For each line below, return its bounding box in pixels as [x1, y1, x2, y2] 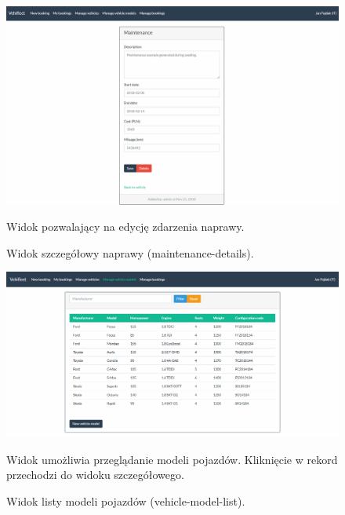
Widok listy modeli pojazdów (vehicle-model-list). [6, 492, 245, 509]
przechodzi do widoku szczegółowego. [6, 466, 184, 483]
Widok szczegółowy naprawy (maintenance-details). [6, 244, 254, 261]
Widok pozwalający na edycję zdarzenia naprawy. [6, 218, 245, 235]
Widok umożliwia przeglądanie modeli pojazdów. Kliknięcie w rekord [6, 451, 338, 467]
